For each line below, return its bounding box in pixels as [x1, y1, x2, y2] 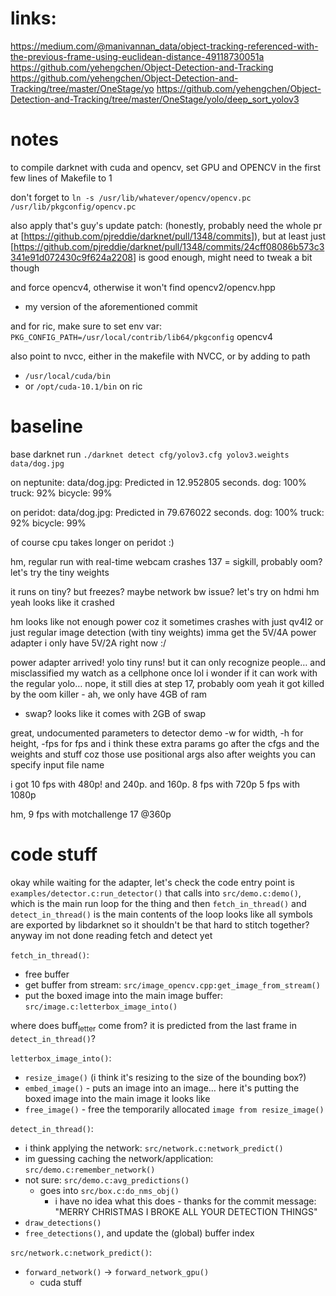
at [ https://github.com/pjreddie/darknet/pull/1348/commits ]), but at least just [10, 230, 326, 242]
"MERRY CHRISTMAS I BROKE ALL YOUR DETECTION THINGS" [54, 1205, 318, 1217]
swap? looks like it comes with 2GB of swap [24, 707, 207, 719]
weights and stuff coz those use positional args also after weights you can [10, 748, 317, 760]
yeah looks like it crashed [10, 596, 115, 608]
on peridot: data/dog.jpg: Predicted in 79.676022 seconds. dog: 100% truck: [10, 506, 325, 518]
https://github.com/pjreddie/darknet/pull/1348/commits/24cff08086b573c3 [13, 240, 325, 252]
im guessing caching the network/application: [24, 1152, 214, 1164]
